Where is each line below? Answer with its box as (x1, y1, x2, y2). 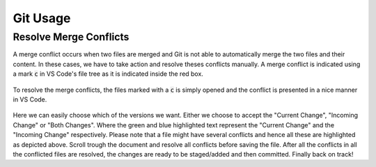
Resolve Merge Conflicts (13, 31, 130, 43)
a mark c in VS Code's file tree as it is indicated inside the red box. (13, 70, 203, 78)
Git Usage (13, 10, 71, 26)
